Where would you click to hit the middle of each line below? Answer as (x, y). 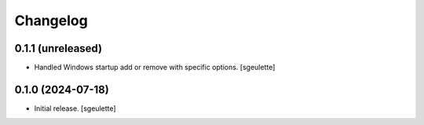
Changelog (51, 20)
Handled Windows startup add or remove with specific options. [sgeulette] (155, 68)
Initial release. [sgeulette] (75, 108)
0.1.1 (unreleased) (58, 48)
